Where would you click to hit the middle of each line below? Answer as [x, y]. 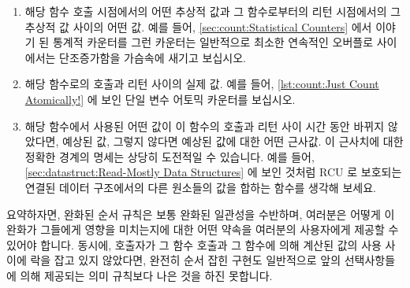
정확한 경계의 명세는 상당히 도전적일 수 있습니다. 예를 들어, [170, 156]
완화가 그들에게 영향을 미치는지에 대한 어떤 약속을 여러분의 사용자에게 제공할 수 [203, 229]
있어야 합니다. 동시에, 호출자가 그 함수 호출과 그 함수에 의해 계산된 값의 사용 [194, 244]
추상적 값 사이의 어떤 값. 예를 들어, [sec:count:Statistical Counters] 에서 [198, 26]
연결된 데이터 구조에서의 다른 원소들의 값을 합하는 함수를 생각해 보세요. [200, 187]
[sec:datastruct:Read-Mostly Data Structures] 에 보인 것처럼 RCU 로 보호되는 [213, 172]
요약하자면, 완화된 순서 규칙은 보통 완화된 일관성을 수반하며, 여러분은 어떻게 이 [201, 214]
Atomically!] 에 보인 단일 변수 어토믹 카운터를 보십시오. [160, 99]
